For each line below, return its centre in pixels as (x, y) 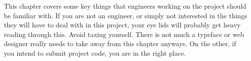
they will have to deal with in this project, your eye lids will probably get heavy (122, 25)
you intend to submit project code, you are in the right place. (95, 53)
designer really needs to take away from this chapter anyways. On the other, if (120, 43)
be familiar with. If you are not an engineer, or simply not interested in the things (125, 15)
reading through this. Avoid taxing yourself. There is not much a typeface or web (124, 34)
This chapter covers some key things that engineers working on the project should (125, 6)
